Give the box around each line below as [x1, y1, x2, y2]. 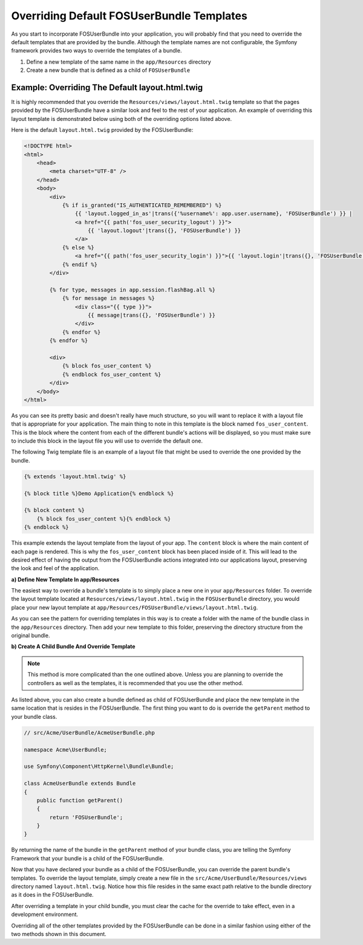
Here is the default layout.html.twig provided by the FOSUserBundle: [11, 126, 194, 134]
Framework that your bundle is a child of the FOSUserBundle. [11, 854, 165, 862]
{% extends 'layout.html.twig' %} [24, 473, 126, 480]
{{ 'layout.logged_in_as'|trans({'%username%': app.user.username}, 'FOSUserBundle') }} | [74, 210, 353, 217]
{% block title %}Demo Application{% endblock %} [24, 490, 174, 497]
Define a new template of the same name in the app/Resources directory [26, 58, 211, 65]
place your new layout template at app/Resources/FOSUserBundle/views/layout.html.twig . [11, 603, 258, 611]
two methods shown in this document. [11, 930, 107, 937]
